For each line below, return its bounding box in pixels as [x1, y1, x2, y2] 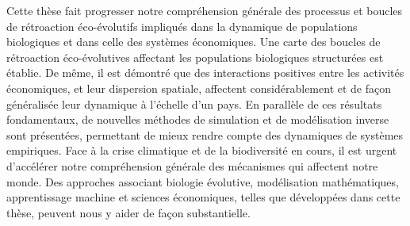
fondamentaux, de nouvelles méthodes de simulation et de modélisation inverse [6, 111, 389, 128]
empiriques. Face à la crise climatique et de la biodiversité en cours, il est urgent [6, 142, 397, 159]
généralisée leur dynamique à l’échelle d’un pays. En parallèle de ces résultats [6, 95, 382, 112]
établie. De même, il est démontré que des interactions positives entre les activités [6, 64, 404, 81]
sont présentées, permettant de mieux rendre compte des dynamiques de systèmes [6, 126, 404, 143]
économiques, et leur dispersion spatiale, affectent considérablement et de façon [6, 79, 392, 96]
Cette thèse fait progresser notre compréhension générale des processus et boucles [6, 2, 403, 18]
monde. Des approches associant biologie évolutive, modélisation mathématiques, [6, 173, 399, 190]
